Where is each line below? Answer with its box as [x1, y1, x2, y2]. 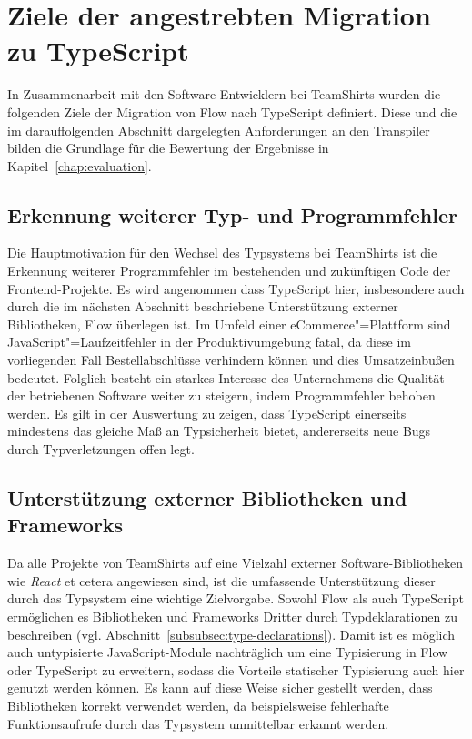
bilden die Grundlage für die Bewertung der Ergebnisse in [7, 138, 329, 157]
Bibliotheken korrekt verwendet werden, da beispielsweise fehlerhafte [7, 695, 389, 714]
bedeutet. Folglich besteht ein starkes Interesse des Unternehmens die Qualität [7, 368, 445, 387]
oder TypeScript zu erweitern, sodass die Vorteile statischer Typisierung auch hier [7, 660, 465, 679]
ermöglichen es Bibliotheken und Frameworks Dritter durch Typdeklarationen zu [7, 606, 457, 625]
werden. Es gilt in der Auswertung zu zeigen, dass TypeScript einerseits [7, 403, 407, 422]
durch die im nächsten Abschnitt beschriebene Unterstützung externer [7, 297, 398, 316]
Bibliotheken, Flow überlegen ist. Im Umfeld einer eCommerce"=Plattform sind [7, 314, 451, 333]
